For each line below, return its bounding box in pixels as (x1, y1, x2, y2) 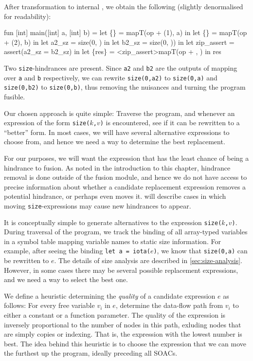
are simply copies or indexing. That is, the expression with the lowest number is (4, 329, 242, 339)
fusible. (4, 91, 25, 101)
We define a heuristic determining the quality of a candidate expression (4, 290, 216, 301)
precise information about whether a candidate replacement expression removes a (4, 181, 246, 191)
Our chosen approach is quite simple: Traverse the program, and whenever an (4, 108, 235, 118)
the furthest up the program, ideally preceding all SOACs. (4, 348, 178, 358)
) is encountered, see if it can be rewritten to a (100, 117, 240, 128)
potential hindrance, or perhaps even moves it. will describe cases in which (4, 191, 226, 201)
